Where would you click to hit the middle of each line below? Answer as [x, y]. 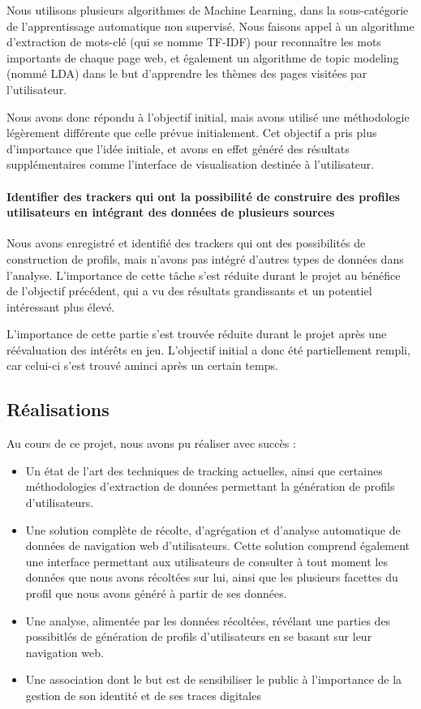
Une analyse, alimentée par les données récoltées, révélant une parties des [208, 620]
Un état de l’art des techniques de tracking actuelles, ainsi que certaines [204, 470]
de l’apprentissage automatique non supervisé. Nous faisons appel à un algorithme [210, 26]
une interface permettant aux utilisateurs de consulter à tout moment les [206, 561]
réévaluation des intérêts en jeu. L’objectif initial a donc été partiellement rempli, [208, 349]
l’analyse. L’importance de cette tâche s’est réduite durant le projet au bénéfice [204, 275]
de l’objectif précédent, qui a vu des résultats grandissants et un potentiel [189, 291]
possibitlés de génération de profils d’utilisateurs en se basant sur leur [199, 636]
